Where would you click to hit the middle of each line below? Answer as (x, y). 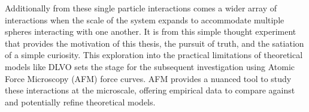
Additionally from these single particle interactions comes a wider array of (141, 8)
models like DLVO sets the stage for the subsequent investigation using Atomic (150, 66)
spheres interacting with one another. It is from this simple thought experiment (151, 31)
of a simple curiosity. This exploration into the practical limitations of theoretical (154, 55)
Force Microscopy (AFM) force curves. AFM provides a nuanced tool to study (148, 78)
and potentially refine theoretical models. (80, 102)
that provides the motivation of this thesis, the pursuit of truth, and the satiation (154, 43)
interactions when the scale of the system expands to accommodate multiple (145, 19)
